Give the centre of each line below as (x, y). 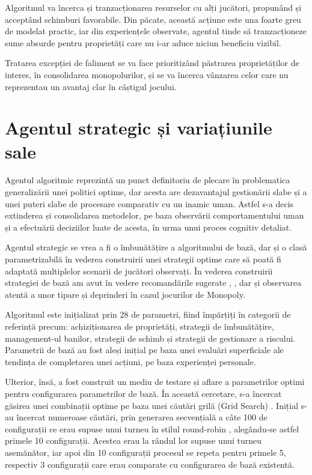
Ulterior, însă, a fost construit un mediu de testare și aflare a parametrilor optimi (155, 382)
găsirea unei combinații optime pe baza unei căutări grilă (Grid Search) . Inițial (152, 405)
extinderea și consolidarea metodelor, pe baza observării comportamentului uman (154, 215)
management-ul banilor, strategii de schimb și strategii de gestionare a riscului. (150, 338)
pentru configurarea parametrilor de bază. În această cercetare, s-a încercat (143, 393)
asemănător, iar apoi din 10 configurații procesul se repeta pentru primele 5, (145, 452)
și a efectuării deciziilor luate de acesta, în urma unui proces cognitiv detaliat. (148, 227)
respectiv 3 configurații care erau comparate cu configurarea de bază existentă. (150, 464)
